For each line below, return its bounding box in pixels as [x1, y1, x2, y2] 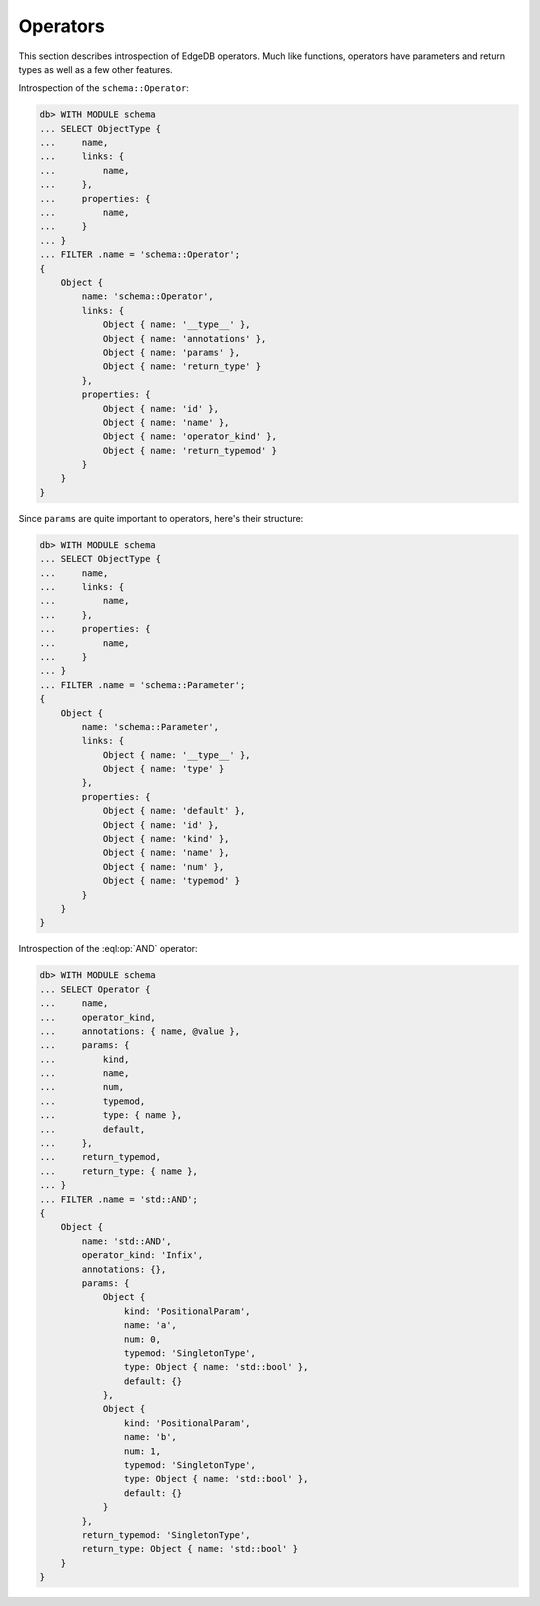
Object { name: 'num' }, [102, 861, 225, 872]
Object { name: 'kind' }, [102, 833, 230, 845]
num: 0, [123, 1333, 162, 1345]
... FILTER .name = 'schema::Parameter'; [39, 679, 246, 690]
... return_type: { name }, [39, 1165, 199, 1177]
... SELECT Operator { [39, 983, 151, 995]
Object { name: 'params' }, [102, 346, 240, 358]
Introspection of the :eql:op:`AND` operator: [18, 943, 199, 955]
